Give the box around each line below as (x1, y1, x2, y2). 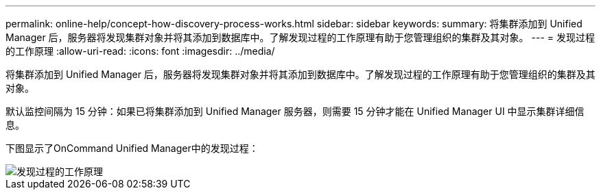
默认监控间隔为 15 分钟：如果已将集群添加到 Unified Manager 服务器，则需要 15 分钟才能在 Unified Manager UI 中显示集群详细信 (5, 105, 585, 117)
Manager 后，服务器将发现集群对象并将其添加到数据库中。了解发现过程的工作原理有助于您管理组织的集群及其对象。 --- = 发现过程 (5, 31, 595, 43)
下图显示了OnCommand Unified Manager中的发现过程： (5, 142, 259, 154)
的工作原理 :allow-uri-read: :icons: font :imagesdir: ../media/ (5, 45, 275, 57)
